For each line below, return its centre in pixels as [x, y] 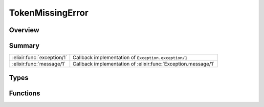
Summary [24, 46]
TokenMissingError [49, 13]
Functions [25, 93]
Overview [24, 30]
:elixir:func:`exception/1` [40, 58]
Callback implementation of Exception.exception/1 [130, 58]
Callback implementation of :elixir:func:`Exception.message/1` [144, 64]
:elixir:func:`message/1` [39, 64]
